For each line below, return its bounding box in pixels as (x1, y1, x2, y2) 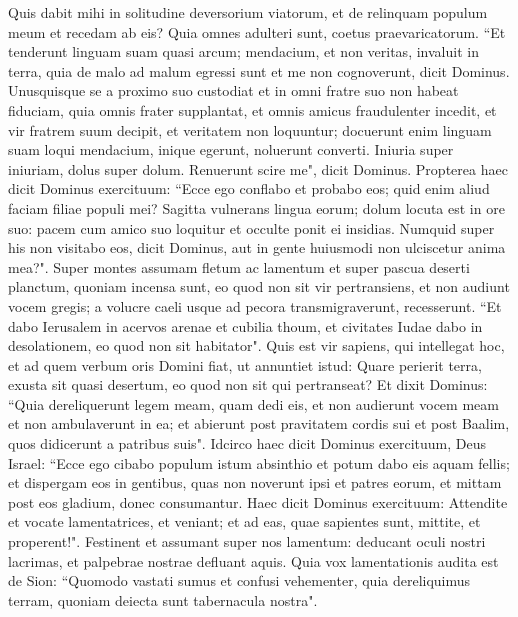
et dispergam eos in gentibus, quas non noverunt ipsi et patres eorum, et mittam (8, 472, 502, 493)
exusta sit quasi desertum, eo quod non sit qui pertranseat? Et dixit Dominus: (8, 374, 488, 395)
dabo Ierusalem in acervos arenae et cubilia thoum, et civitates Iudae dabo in (8, 315, 483, 336)
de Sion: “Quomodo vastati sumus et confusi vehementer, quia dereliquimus (8, 570, 471, 591)
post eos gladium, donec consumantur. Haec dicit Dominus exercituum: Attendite (8, 491, 508, 512)
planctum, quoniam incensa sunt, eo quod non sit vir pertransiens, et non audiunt (8, 276, 510, 297)
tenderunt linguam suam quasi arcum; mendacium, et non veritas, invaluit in (8, 41, 479, 62)
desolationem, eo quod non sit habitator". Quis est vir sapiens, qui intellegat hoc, (8, 335, 505, 356)
